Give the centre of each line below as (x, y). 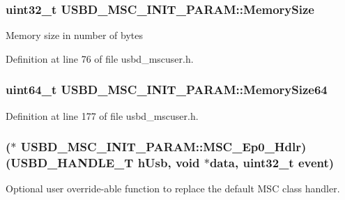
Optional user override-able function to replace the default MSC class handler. (173, 189)
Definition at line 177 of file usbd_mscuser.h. (102, 115)
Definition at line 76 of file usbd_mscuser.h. (100, 58)
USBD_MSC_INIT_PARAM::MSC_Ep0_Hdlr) (163, 147)
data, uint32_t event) (272, 163)
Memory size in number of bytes (74, 35)
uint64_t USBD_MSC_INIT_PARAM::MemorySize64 (167, 90)
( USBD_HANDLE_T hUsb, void (103, 163)
